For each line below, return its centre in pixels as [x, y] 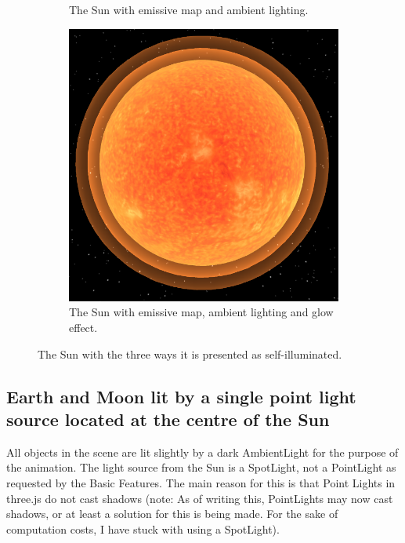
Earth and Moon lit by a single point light [181, 396]
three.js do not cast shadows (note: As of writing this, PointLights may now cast [200, 498]
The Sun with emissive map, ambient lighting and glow [201, 312]
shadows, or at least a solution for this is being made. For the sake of [172, 514]
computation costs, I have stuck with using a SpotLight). [143, 528]
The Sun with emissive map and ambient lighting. [189, 9]
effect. [83, 328]
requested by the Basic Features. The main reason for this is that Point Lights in [201, 482]
